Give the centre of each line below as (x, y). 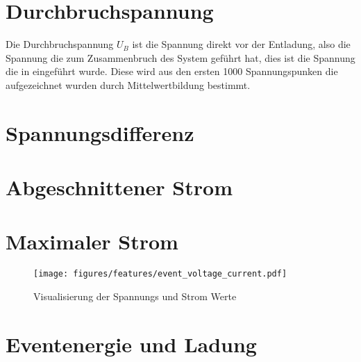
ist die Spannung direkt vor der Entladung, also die (241, 44)
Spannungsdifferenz (100, 132)
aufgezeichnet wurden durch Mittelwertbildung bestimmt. (128, 84)
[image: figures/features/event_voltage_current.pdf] (160, 274)
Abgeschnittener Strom (119, 187)
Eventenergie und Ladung (131, 344)
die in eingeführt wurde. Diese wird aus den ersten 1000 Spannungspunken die (172, 71)
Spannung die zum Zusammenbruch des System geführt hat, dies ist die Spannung (180, 57)
